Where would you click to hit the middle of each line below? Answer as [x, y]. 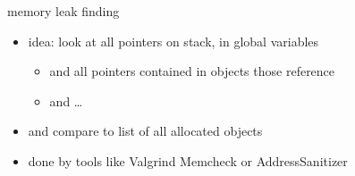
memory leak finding [63, 11]
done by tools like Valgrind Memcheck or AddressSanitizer [188, 160]
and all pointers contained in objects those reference [192, 71]
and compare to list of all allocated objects [145, 131]
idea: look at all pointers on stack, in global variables [173, 41]
